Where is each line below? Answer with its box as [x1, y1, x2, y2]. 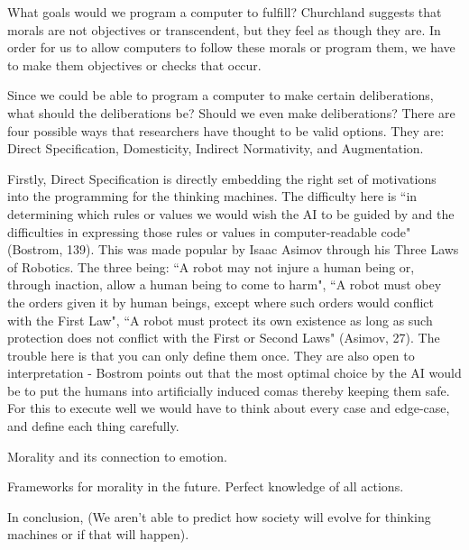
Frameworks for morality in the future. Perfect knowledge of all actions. [7, 477, 404, 496]
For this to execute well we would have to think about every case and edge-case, [7, 399, 450, 417]
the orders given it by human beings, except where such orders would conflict [7, 292, 434, 311]
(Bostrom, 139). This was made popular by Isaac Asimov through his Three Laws [7, 240, 459, 259]
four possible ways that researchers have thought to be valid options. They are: [7, 121, 445, 140]
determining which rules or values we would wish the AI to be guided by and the [7, 204, 455, 223]
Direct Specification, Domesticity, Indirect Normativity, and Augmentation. [7, 139, 424, 158]
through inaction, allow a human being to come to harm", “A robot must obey [7, 275, 442, 294]
